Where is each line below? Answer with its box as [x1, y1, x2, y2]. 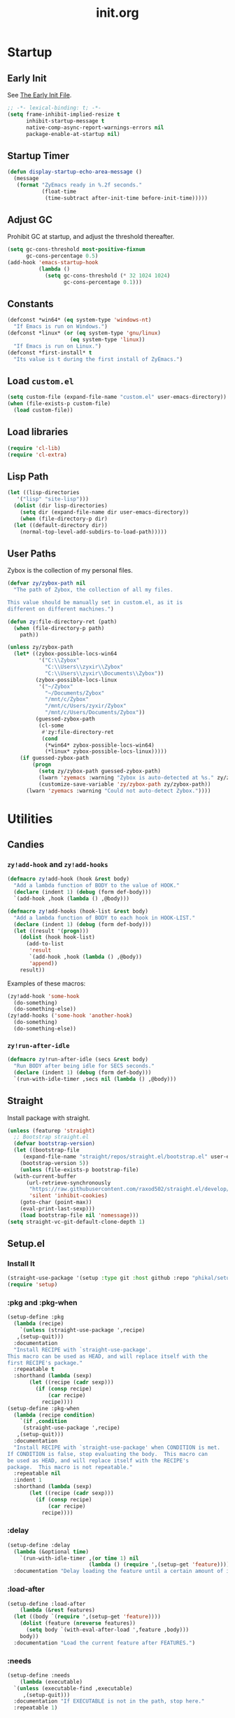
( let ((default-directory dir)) [13, 521, 108, 529]
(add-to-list [25, 941, 64, 948]
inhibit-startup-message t [25, 117, 105, 124]
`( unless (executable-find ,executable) [13, 1684, 133, 1692]
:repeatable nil [13, 1470, 61, 1477]
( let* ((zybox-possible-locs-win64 [13, 650, 117, 657]
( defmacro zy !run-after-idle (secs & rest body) [7, 1056, 149, 1063]
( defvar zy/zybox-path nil [7, 580, 86, 587]
